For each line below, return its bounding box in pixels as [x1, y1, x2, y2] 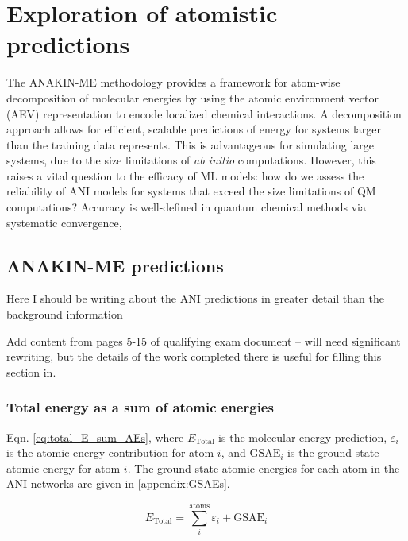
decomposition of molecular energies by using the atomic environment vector [6, 89, 379, 106]
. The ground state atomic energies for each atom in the [127, 459, 400, 476]
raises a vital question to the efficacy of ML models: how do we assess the [6, 167, 364, 184]
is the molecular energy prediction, [218, 428, 387, 445]
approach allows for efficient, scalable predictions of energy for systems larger [6, 121, 382, 137]
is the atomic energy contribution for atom [6, 444, 214, 461]
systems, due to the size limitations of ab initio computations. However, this [6, 152, 376, 168]
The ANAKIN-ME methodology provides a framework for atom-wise [6, 74, 341, 91]
